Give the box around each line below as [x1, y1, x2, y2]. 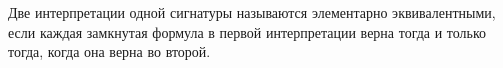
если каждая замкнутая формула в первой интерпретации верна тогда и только [8, 21, 487, 42]
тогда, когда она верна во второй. [8, 41, 211, 62]
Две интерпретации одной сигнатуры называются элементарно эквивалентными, [8, 2, 496, 22]
